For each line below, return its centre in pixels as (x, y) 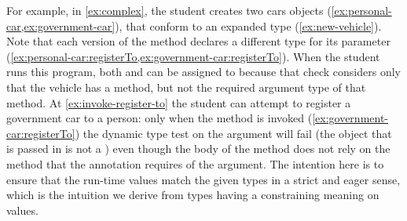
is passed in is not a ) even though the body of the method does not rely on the (198, 149)
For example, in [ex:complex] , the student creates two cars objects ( (169, 10)
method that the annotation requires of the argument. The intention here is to (195, 163)
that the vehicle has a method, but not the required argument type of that (186, 87)
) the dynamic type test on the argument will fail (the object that (233, 133)
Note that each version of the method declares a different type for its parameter (198, 41)
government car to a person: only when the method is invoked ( (159, 118)
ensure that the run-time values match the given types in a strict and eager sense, (203, 179)
